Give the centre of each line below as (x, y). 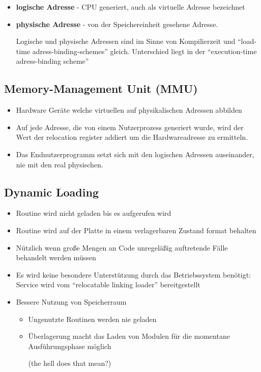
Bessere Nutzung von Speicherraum (71, 301)
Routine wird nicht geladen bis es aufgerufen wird (94, 213)
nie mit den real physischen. (60, 164)
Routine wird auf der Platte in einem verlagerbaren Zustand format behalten (136, 230)
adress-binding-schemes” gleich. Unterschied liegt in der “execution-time (144, 51)
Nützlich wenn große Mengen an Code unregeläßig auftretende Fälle (122, 247)
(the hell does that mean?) (70, 363)
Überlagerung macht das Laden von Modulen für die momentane (129, 336)
